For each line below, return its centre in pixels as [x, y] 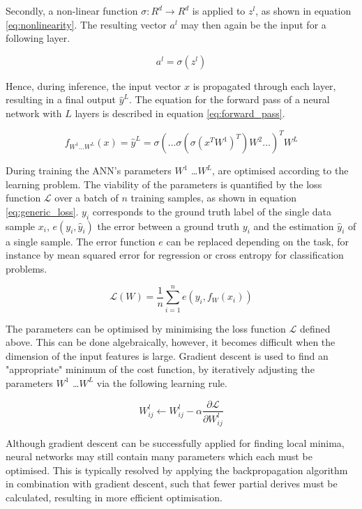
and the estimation [294, 226]
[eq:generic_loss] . [42, 211]
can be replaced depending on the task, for [257, 241]
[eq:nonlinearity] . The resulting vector [86, 24]
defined [315, 328]
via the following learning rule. [162, 382]
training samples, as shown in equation [214, 198]
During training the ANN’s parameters [89, 170]
